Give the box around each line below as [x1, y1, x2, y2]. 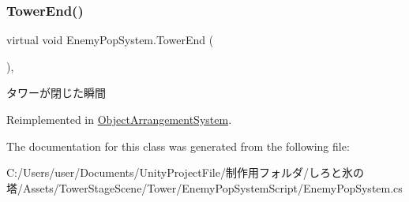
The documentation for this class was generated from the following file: [6, 137, 350, 154]
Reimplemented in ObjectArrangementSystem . [6, 111, 232, 127]
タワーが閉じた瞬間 [6, 84, 106, 101]
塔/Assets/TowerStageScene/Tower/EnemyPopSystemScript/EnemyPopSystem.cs [6, 179, 403, 196]
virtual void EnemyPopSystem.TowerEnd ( [6, 32, 214, 48]
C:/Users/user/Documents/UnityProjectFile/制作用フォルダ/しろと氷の [6, 164, 364, 181]
